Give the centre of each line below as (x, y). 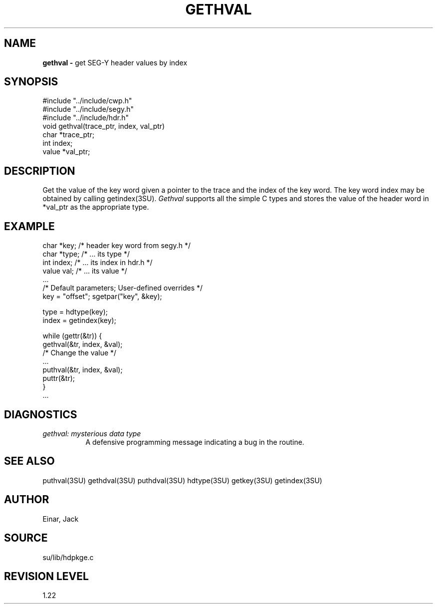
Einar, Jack (61, 519)
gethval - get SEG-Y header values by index (115, 62)
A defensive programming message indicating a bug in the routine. (195, 442)
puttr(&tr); (59, 378)
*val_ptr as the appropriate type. (96, 207)
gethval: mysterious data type (92, 433)
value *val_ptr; (66, 152)
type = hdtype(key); (75, 312)
